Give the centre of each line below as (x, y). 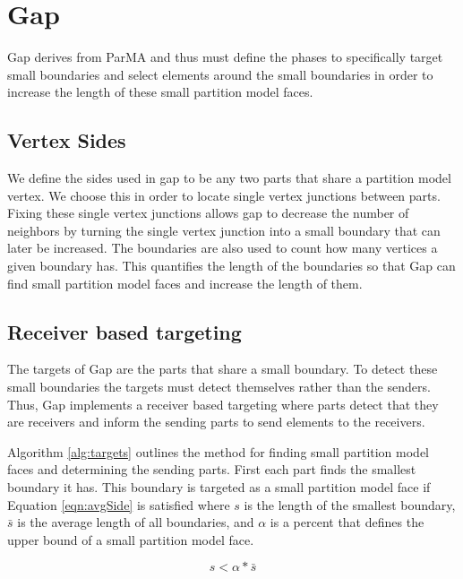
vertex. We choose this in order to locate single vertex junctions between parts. (224, 195)
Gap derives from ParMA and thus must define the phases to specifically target (225, 57)
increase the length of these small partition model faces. (160, 92)
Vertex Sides (67, 140)
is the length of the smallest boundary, (350, 504)
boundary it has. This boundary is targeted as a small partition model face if (219, 487)
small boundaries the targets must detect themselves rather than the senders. (219, 387)
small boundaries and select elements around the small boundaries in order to (220, 74)
